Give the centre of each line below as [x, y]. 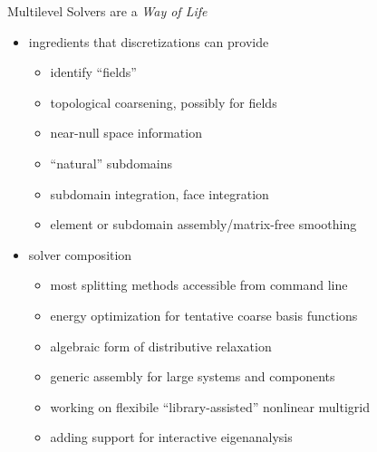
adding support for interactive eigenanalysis [171, 437]
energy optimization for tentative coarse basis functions [204, 315]
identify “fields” [93, 72]
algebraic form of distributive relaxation [161, 346]
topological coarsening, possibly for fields [164, 102]
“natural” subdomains [111, 163]
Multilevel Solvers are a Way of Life [107, 11]
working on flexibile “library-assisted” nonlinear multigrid [210, 406]
